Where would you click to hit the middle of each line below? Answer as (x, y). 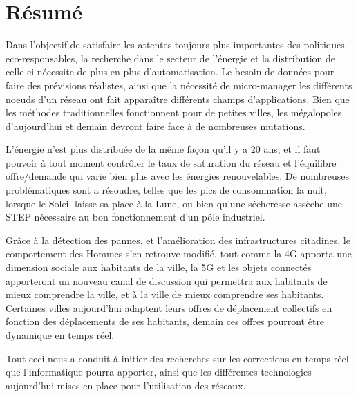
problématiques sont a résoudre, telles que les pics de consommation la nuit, (166, 190)
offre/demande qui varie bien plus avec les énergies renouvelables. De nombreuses (178, 176)
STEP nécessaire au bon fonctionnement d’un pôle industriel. (135, 217)
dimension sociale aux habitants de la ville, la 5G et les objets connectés (159, 267)
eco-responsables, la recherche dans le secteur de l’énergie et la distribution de (171, 58)
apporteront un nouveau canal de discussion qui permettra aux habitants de (167, 280)
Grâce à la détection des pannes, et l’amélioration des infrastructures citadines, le (178, 240)
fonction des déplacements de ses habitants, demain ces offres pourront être (165, 321)
